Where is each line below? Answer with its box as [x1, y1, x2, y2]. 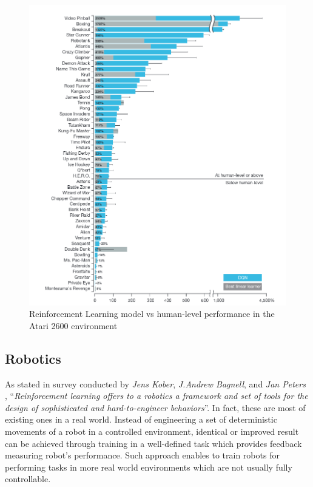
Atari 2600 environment [29, 319, 118, 332]
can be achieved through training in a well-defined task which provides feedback [5, 437, 302, 449]
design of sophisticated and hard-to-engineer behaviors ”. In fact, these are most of [5, 401, 306, 414]
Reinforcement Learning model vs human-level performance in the [29, 307, 275, 320]
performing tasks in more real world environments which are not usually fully [5, 460, 292, 473]
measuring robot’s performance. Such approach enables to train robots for [5, 449, 280, 461]
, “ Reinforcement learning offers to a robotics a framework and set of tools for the [5, 389, 308, 402]
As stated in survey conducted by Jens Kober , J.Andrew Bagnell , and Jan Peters [5, 377, 306, 390]
